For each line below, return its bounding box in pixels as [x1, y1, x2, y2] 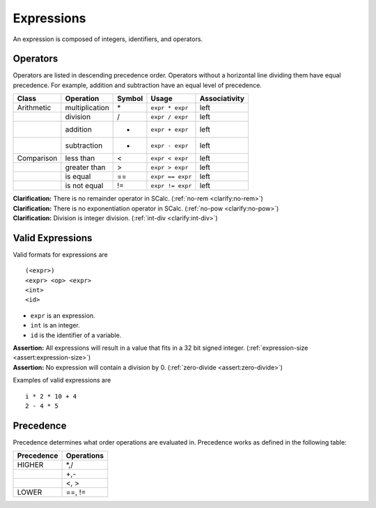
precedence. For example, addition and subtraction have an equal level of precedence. [13, 81, 263, 89]
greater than [65, 162, 106, 172]
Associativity [199, 94, 245, 104]
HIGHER [17, 460, 44, 470]
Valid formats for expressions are [13, 250, 108, 259]
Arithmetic [17, 103, 52, 113]
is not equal [65, 181, 104, 191]
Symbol [117, 94, 143, 104]
